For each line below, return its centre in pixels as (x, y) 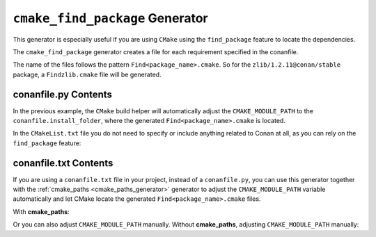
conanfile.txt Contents (63, 163)
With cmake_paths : (41, 211)
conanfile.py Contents (63, 94)
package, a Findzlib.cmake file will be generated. (87, 74)
